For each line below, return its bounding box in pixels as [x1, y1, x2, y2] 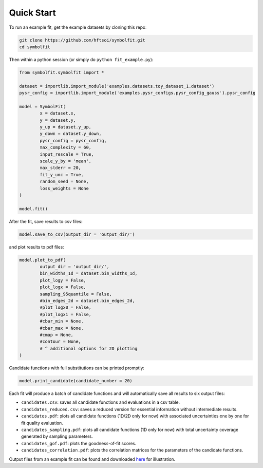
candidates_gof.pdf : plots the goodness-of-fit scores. [21, 440, 136, 446]
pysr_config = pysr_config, [39, 138, 107, 143]
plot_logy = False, [39, 278, 86, 283]
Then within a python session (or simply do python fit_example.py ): [9, 56, 153, 62]
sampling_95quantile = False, [39, 291, 112, 297]
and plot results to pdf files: [9, 244, 64, 250]
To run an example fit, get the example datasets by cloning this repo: [9, 24, 147, 30]
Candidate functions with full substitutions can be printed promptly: [9, 365, 145, 371]
